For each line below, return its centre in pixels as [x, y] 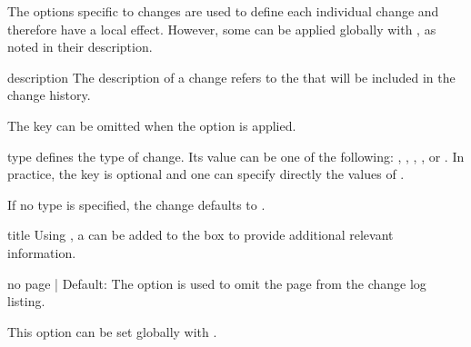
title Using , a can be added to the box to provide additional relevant [200, 235]
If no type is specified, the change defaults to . [136, 204]
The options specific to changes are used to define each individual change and [223, 11]
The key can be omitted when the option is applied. [152, 125]
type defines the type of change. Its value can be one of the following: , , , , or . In [236, 156]
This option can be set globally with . [112, 331]
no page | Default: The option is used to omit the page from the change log [217, 283]
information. [42, 252]
